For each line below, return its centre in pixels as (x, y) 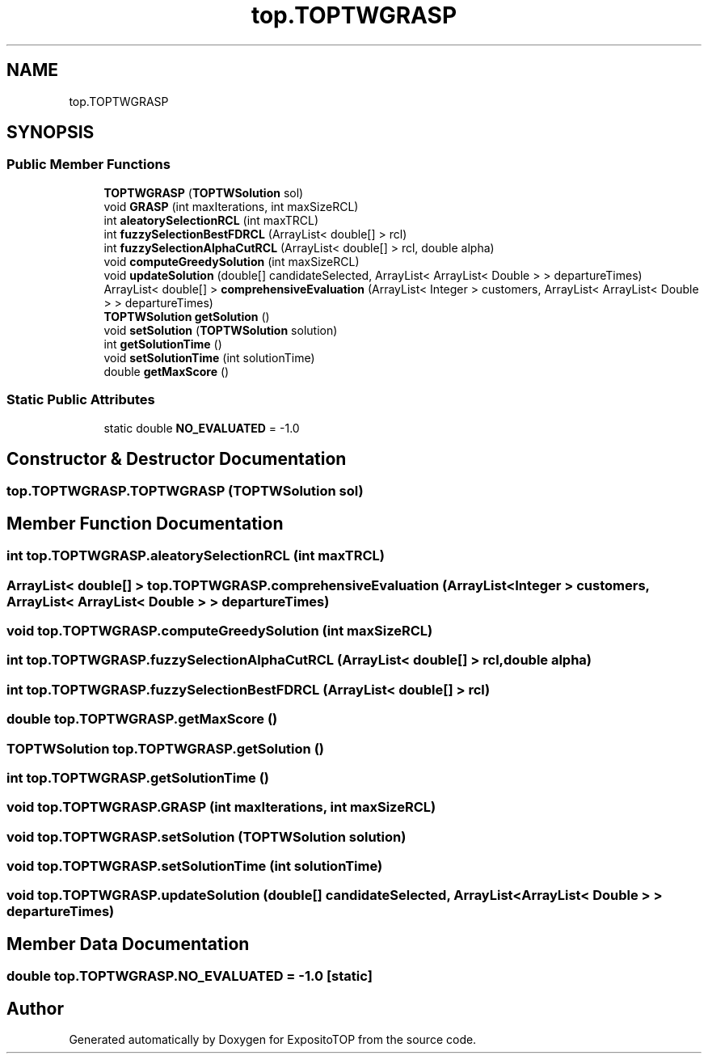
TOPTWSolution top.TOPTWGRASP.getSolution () (165, 748)
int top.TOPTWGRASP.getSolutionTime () (138, 777)
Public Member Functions (88, 165)
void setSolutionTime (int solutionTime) (209, 357)
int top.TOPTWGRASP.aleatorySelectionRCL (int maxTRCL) (196, 556)
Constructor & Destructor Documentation (177, 458)
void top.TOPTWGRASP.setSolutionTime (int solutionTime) (195, 866)
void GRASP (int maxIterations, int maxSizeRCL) (231, 206)
